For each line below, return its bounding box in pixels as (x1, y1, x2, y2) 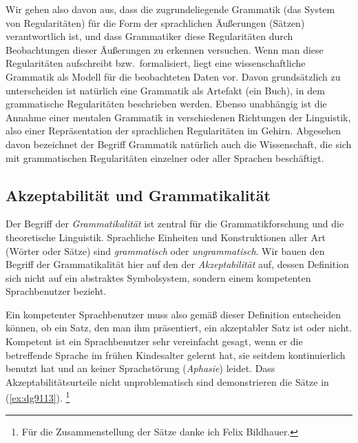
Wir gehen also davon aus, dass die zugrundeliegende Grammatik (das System (6, 2, 335, 16)
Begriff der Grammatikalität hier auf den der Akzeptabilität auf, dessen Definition (6, 257, 349, 271)
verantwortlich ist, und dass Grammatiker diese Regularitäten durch (6, 29, 293, 43)
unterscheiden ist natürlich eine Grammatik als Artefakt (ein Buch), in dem (6, 83, 325, 97)
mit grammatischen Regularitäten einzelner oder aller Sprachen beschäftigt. (6, 150, 324, 165)
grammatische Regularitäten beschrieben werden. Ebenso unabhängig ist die (6, 96, 327, 111)
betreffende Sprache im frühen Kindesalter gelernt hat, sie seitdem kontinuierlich (6, 347, 346, 362)
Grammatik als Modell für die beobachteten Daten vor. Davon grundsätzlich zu (6, 69, 341, 83)
